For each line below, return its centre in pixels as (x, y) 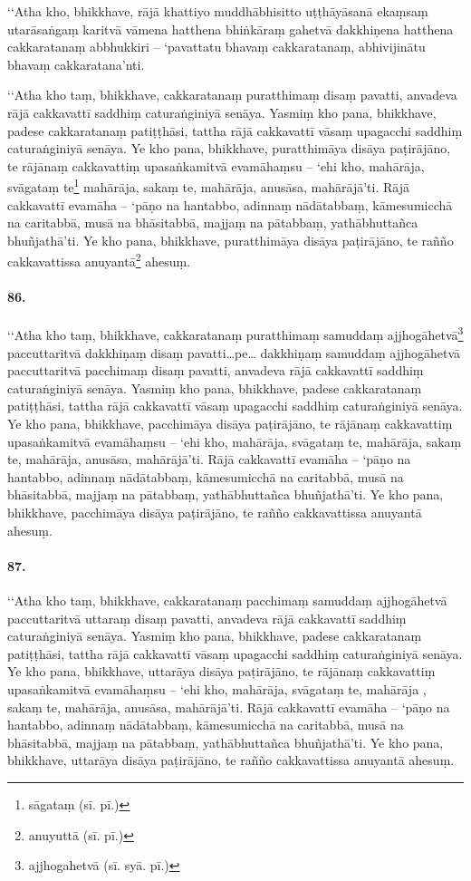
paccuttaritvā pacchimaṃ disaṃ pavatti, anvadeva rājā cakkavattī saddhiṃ (216, 370)
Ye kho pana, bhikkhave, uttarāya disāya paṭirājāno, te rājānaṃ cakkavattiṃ (221, 671)
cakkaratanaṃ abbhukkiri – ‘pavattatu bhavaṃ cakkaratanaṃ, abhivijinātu (216, 47)
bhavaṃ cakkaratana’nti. (76, 64)
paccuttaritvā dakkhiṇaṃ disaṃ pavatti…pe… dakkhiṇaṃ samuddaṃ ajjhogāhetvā (234, 352)
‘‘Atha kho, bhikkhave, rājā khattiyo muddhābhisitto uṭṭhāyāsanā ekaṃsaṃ (218, 11)
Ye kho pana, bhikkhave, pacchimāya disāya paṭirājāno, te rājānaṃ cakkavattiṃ (230, 424)
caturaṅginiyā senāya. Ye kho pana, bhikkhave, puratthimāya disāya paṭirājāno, (229, 148)
